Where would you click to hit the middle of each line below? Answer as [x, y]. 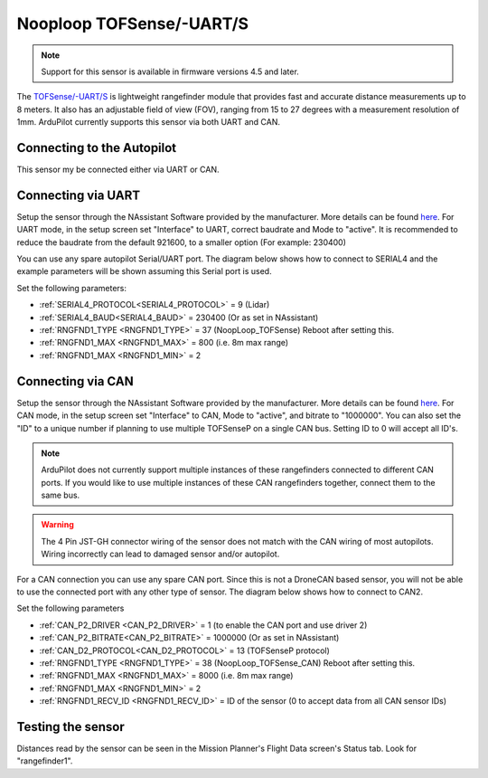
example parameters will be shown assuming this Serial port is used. [144, 271]
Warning [57, 525]
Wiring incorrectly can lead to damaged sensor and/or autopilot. [160, 554]
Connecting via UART [79, 195]
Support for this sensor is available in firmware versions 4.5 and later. [170, 71]
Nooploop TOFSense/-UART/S [132, 24]
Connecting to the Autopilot [97, 148]
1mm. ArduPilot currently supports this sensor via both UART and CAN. [148, 122]
